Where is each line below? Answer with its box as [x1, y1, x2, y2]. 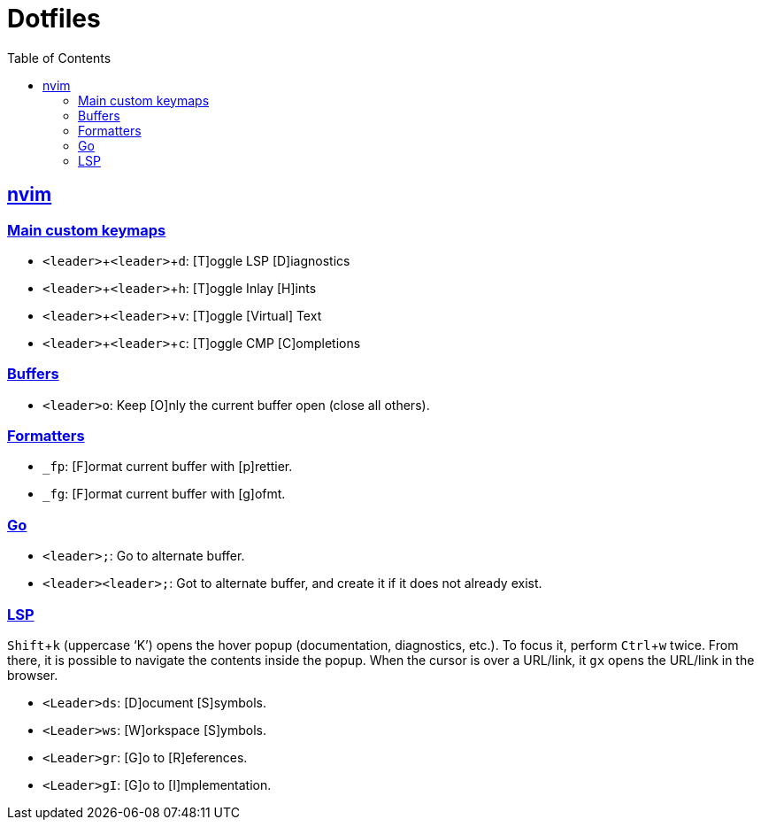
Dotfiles [7, 4, 101, 34]
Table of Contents [7, 50, 111, 66]
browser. [7, 667, 58, 683]
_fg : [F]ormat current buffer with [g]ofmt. [42, 486, 286, 502]
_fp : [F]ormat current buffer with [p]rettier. [42, 459, 293, 475]
